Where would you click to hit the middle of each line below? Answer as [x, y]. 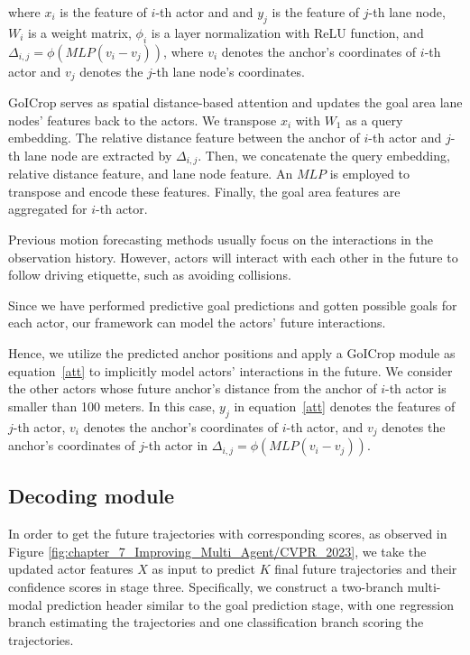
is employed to [370, 174]
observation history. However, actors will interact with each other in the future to [233, 257]
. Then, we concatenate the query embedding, [324, 155]
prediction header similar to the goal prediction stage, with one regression [250, 604]
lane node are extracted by [98, 155]
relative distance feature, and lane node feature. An [151, 174]
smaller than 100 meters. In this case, [112, 406]
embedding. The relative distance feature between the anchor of [184, 138]
